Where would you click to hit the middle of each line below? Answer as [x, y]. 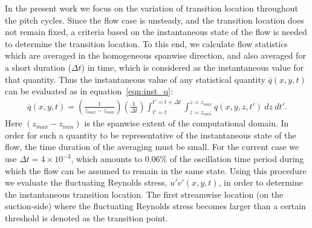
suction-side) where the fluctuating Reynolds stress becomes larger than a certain [155, 206]
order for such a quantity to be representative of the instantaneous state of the [151, 135]
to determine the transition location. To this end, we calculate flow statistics [146, 43]
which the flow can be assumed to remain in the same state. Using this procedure [156, 170]
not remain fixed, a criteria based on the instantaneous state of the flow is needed [156, 32]
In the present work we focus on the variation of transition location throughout [152, 8]
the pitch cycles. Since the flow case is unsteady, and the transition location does [154, 20]
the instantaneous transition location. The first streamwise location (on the [144, 194]
